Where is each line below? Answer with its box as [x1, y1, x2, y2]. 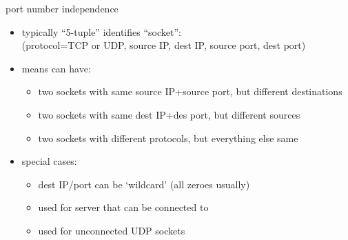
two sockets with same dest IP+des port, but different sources [38, 107, 300, 121]
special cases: [21, 154, 77, 168]
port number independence [6, 1, 119, 15]
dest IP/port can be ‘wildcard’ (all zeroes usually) [38, 177, 250, 191]
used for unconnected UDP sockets [38, 223, 185, 237]
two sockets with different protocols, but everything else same [38, 130, 298, 145]
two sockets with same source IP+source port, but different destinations [38, 84, 342, 99]
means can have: [21, 61, 91, 75]
